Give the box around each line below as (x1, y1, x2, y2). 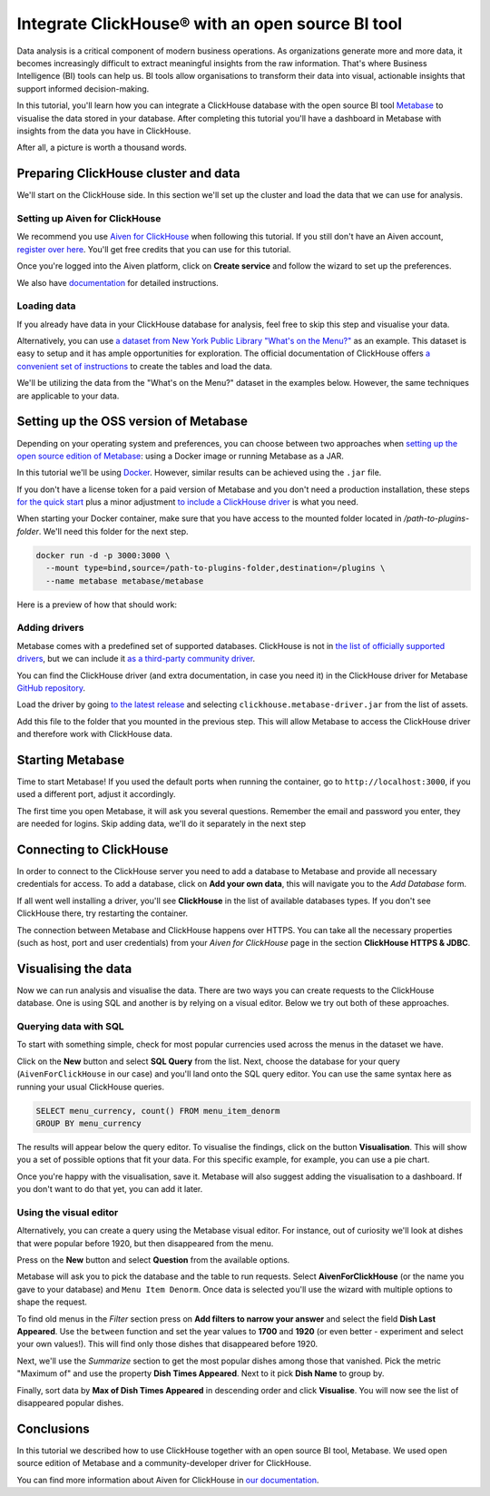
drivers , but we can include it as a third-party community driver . (16, 654, 256, 664)
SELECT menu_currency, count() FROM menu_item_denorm (35, 1106, 280, 1116)
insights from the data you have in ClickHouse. (16, 125, 191, 136)
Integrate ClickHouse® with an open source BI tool (16, 14, 403, 34)
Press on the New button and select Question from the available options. (16, 1255, 290, 1265)
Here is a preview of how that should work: (16, 599, 177, 610)
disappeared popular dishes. (16, 1397, 124, 1408)
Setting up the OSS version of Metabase (16, 414, 249, 429)
